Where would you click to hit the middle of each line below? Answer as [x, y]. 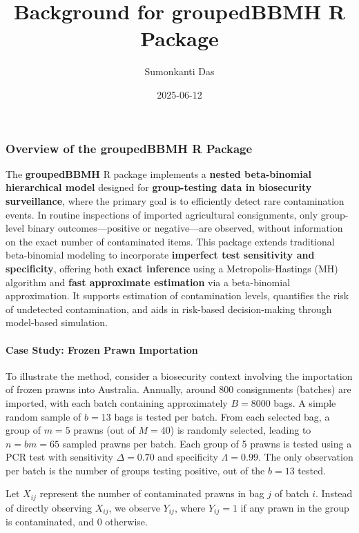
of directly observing [49, 507]
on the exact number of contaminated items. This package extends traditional [170, 241]
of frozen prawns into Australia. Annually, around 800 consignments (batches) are [178, 389]
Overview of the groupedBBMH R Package [129, 148]
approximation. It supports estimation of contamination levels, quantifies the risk [177, 295]
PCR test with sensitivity [59, 457]
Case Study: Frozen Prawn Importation [102, 349]
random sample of [43, 416]
